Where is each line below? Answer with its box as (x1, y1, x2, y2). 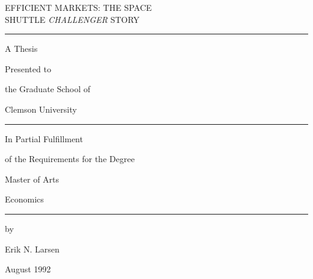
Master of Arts (5, 172, 60, 185)
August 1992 (5, 263, 51, 275)
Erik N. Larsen (5, 242, 60, 255)
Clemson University (5, 102, 77, 115)
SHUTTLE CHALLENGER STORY (5, 13, 140, 25)
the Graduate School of (5, 83, 91, 95)
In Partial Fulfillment (5, 132, 83, 145)
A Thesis (5, 42, 38, 55)
